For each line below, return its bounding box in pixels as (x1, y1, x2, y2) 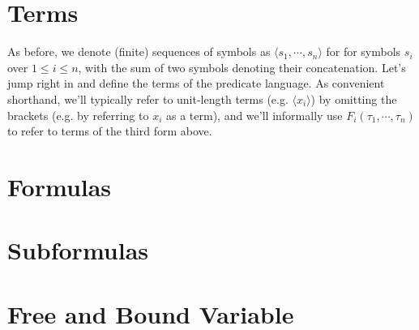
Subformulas (7, 234, 148, 267)
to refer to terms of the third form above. (7, 122, 212, 139)
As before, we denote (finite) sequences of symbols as (7, 43, 271, 60)
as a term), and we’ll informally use (165, 106, 343, 123)
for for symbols (326, 43, 401, 60)
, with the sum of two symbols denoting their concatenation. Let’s (78, 58, 406, 75)
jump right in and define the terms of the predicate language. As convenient (7, 75, 385, 92)
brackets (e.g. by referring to (7, 106, 149, 123)
